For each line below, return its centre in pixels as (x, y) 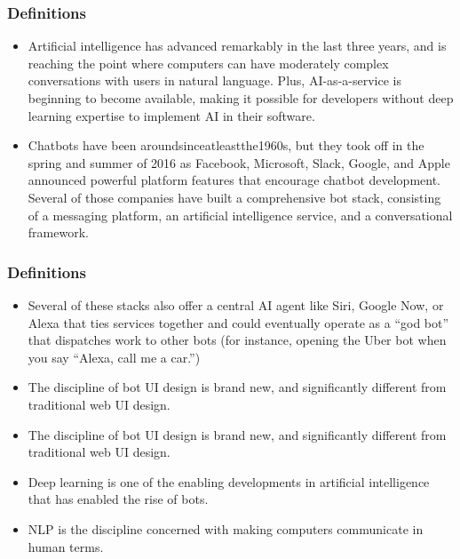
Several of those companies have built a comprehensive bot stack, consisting (234, 197)
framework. (58, 232)
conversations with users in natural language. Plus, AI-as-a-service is (214, 80)
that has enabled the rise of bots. (118, 499)
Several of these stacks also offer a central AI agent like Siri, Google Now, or (236, 304)
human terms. (66, 546)
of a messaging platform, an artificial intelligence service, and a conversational (240, 215)
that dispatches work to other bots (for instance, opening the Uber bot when (237, 340)
